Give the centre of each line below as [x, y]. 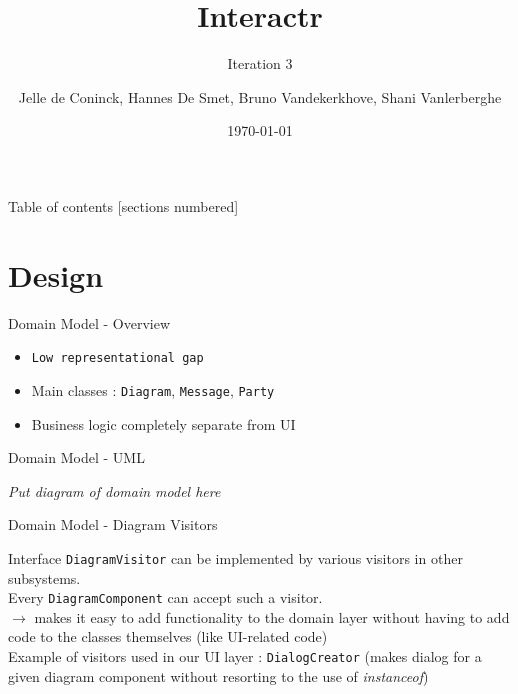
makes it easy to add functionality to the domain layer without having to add [272, 616]
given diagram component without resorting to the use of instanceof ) [218, 675]
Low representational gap [117, 358]
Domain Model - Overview [89, 322]
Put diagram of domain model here [114, 490]
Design [56, 274]
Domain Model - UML [76, 457]
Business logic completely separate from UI [163, 423]
